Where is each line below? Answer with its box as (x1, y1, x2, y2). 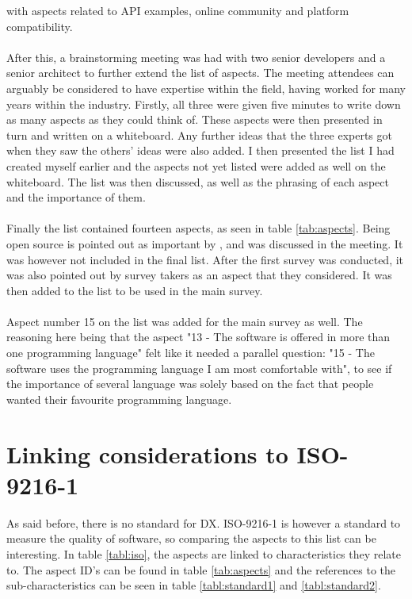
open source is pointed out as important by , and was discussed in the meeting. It (6, 235, 403, 252)
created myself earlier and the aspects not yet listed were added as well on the (6, 157, 386, 174)
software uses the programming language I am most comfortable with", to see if (6, 359, 392, 376)
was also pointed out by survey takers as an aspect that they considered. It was (6, 267, 392, 283)
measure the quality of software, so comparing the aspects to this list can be (6, 530, 376, 547)
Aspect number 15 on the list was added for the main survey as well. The (6, 313, 363, 329)
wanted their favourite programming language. (6, 390, 232, 407)
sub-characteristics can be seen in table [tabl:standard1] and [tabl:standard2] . (6, 577, 381, 593)
